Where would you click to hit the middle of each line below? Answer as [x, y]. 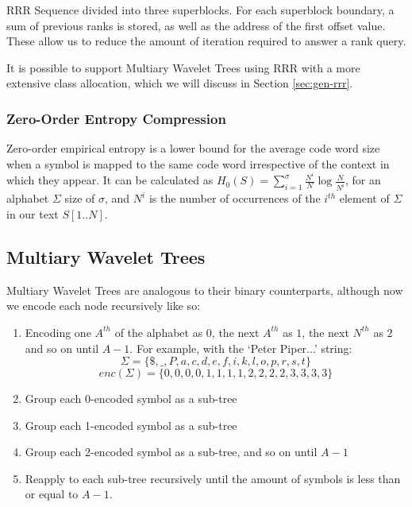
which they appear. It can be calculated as [110, 180]
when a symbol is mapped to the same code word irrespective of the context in [198, 163]
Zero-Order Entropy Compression [116, 118]
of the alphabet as [159, 332]
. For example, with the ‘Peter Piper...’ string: [241, 348]
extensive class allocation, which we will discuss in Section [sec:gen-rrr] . [180, 83]
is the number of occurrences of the [235, 198]
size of [80, 198]
